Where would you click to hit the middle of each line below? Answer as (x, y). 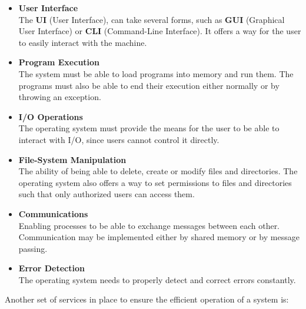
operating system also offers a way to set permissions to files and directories (155, 182)
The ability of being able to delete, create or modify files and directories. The (158, 171)
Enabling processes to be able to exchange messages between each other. (149, 225)
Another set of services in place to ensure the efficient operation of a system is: (147, 299)
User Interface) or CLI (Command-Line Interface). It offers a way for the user (160, 31)
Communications (53, 213)
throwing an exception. (60, 97)
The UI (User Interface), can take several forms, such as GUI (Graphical (152, 19)
